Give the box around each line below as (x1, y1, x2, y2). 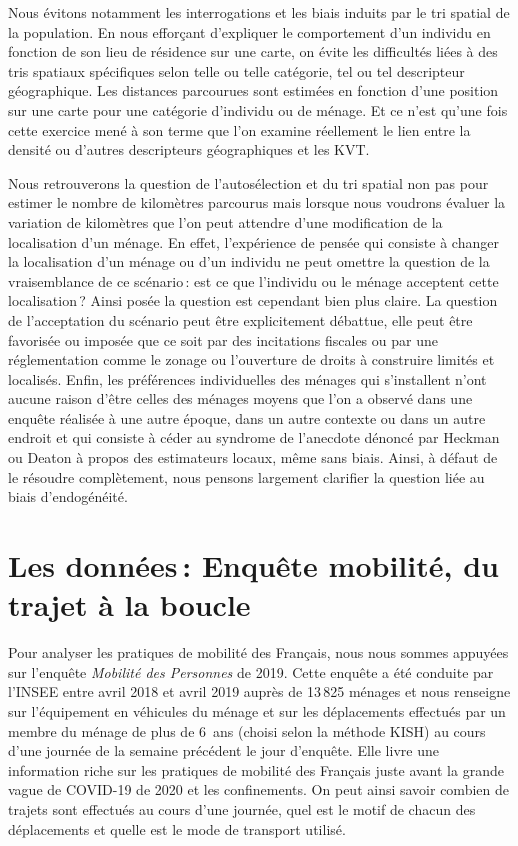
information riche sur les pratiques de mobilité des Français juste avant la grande (8, 759, 504, 780)
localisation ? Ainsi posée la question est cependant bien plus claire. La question (8, 290, 498, 311)
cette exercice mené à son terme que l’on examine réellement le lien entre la (8, 119, 471, 140)
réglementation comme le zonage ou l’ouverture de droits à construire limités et (8, 349, 495, 370)
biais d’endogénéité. (8, 486, 128, 507)
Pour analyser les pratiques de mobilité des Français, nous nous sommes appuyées (8, 642, 509, 663)
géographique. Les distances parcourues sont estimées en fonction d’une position (8, 80, 499, 101)
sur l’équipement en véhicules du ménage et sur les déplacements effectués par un (8, 700, 506, 721)
